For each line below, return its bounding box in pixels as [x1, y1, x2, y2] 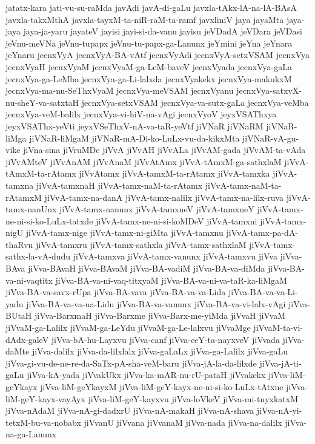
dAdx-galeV [5, 333, 49, 345]
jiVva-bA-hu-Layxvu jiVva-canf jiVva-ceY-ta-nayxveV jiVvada [51, 333, 280, 345]
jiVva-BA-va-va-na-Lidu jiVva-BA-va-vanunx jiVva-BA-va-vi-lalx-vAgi [26, 297, 286, 310]
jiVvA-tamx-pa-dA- [226, 226, 299, 239]
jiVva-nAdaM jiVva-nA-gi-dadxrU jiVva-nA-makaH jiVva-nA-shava [5, 404, 254, 417]
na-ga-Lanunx [5, 428, 57, 440]
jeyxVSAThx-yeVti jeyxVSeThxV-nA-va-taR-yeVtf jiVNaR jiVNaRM [5, 119, 264, 132]
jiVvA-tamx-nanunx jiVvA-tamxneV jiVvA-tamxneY [59, 203, 254, 215]
